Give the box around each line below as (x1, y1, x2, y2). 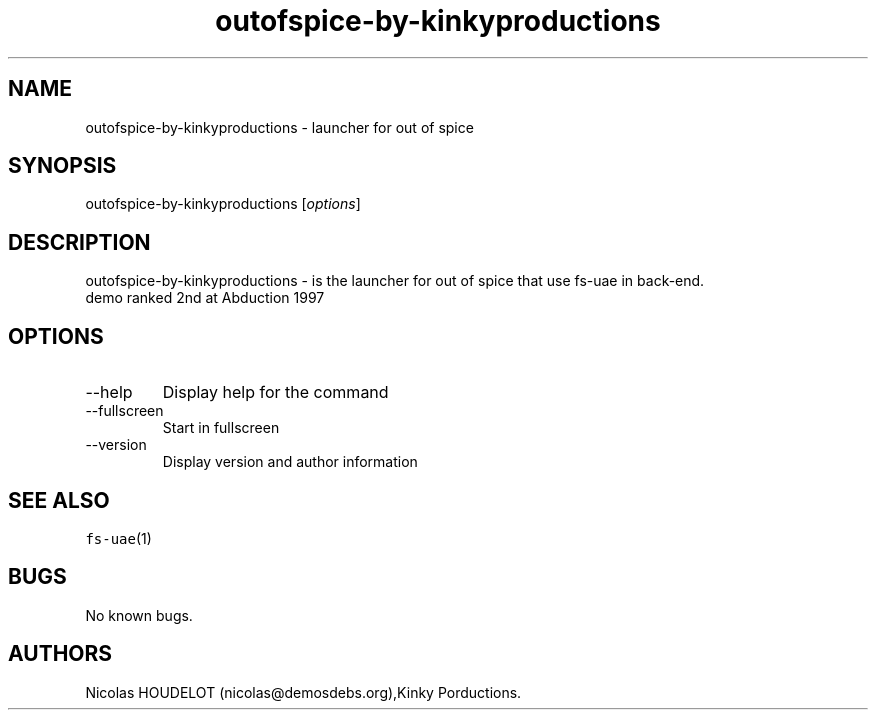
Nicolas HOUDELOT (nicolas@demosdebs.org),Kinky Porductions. (85, 683, 522, 701)
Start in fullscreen (162, 419, 280, 437)
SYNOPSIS (8, 153, 117, 179)
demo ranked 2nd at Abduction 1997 (85, 289, 325, 307)
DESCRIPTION (8, 229, 151, 255)
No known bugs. (85, 606, 193, 624)
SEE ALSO (8, 487, 110, 513)
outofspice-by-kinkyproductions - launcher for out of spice (85, 118, 474, 136)
